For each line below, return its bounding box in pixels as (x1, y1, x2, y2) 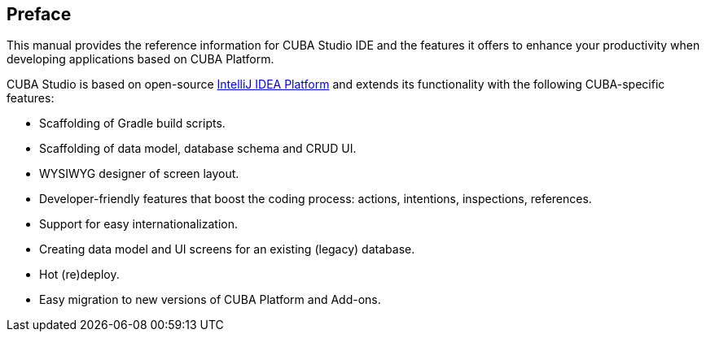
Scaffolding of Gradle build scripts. (39, 116, 226, 131)
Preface (7, 4, 72, 24)
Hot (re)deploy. (39, 267, 120, 282)
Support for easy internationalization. (39, 217, 238, 232)
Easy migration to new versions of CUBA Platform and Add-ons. (39, 292, 381, 307)
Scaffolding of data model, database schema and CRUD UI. (39, 141, 357, 156)
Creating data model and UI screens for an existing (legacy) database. (39, 242, 415, 257)
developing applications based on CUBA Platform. (7, 52, 274, 67)
